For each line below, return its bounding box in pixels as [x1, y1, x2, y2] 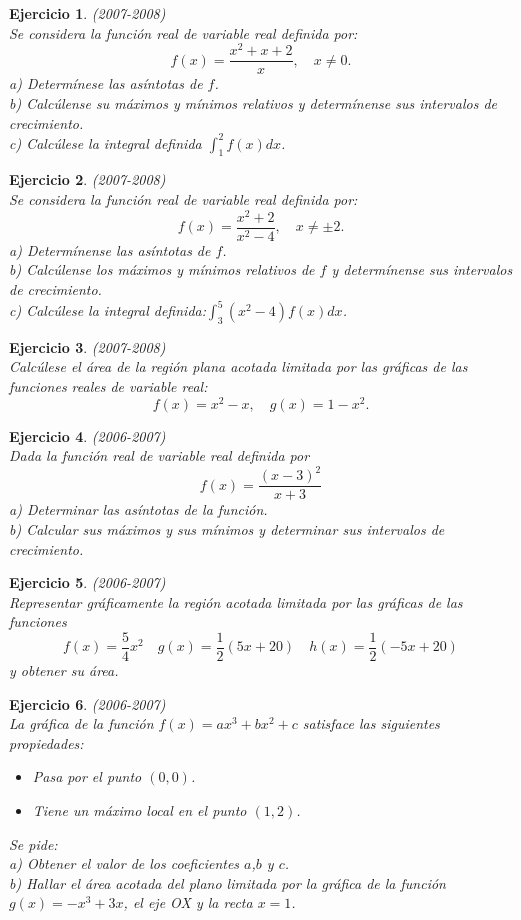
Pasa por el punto [32, 766, 142, 787]
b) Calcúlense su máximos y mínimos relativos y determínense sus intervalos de [9, 92, 498, 113]
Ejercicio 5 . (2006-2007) [9, 572, 166, 593]
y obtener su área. [9, 660, 119, 681]
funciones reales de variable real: [9, 376, 208, 396]
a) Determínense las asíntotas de [9, 239, 211, 260]
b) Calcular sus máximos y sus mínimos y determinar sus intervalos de [9, 519, 445, 540]
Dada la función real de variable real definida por [9, 445, 310, 466]
